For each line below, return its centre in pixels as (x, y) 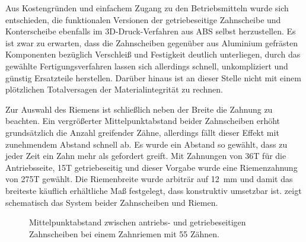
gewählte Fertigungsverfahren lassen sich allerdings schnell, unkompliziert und (147, 66)
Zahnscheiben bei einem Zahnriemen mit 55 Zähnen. (124, 233)
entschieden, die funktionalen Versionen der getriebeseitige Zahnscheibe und (143, 19)
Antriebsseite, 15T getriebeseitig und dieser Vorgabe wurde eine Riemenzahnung (152, 167)
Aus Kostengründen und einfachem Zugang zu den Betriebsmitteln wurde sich (147, 8)
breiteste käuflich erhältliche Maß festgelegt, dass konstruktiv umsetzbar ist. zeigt (154, 190)
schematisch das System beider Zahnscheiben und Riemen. (112, 202)
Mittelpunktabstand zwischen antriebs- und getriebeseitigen (138, 222)
